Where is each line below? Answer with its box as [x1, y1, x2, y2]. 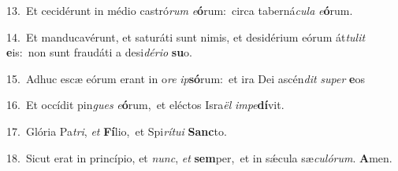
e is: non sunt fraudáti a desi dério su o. [6, 44, 192, 60]
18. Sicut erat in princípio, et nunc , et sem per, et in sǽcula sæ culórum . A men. [6, 149, 392, 166]
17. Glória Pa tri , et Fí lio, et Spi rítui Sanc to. [6, 122, 227, 139]
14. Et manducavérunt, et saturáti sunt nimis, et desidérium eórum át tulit [6, 28, 366, 45]
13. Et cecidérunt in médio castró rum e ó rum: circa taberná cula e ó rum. [6, 2, 353, 18]
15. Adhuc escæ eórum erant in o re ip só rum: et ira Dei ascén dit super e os [6, 70, 365, 86]
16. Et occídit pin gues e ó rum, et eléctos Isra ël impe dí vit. [6, 96, 285, 113]
